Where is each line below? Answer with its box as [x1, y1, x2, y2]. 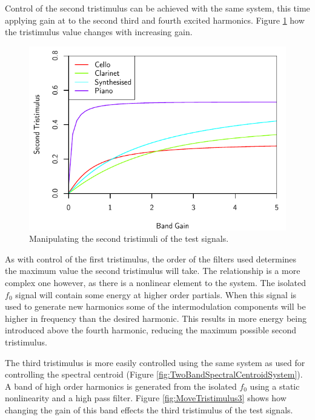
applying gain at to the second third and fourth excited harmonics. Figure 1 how [5, 13, 305, 26]
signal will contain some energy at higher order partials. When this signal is [15, 288, 297, 301]
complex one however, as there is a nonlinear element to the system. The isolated [5, 276, 307, 288]
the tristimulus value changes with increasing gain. [5, 25, 193, 38]
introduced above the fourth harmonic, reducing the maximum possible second [5, 324, 297, 336]
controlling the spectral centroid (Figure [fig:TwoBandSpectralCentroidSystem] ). [5, 368, 303, 381]
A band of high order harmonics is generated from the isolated [5, 379, 237, 392]
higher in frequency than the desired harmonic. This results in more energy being [5, 312, 307, 324]
